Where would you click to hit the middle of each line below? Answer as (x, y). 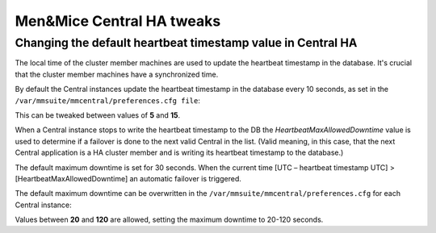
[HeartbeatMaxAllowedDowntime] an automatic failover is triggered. (128, 178)
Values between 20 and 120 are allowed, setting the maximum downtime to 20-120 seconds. (169, 220)
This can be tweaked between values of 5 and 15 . (98, 115)
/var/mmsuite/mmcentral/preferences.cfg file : (108, 100)
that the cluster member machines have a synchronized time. (117, 74)
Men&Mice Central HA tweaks (118, 21)
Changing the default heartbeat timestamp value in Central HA (186, 43)
